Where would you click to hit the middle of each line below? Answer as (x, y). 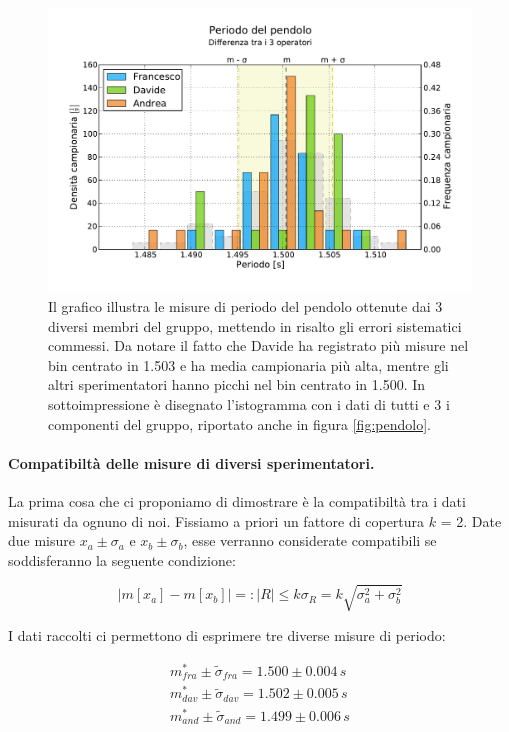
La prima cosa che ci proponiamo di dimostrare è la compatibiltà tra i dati (237, 501)
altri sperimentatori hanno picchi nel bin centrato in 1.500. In (237, 384)
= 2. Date (471, 520)
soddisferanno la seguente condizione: (122, 559)
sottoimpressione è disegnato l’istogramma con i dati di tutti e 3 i (249, 404)
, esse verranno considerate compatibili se (310, 540)
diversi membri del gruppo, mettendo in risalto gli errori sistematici (255, 325)
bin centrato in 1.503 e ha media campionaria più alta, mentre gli (248, 364)
